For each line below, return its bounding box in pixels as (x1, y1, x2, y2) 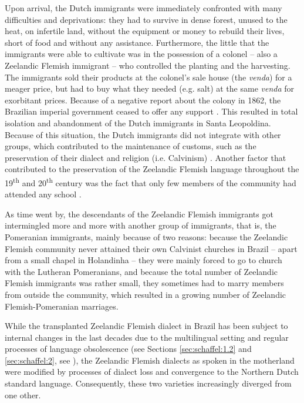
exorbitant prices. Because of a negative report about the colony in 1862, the (5, 93, 281, 106)
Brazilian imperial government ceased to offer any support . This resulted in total (5, 105, 298, 117)
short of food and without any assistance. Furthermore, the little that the (5, 36, 269, 48)
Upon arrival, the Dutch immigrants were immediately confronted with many (5, 2, 282, 14)
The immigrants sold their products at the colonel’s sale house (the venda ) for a (5, 70, 292, 83)
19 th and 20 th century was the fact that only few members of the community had (5, 174, 296, 189)
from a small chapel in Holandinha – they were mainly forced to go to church (5, 254, 282, 266)
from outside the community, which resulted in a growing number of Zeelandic (5, 288, 286, 300)
